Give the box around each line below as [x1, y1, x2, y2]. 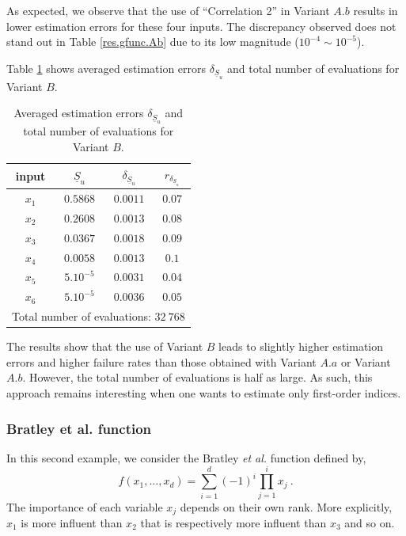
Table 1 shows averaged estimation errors [6, 59, 207, 76]
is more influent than [21, 515, 123, 531]
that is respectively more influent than [140, 515, 327, 531]
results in [353, 2, 398, 18]
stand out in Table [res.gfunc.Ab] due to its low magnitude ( [6, 33, 299, 50]
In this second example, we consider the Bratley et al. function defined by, [6, 449, 366, 466]
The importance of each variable [6, 498, 163, 515]
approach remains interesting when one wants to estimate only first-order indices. [6, 385, 401, 401]
